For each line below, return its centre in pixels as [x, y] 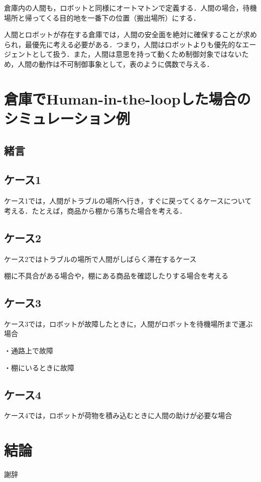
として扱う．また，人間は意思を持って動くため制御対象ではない [137, 54]
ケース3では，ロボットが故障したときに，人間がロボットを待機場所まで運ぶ [128, 323]
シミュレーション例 [67, 118]
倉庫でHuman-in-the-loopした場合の [127, 98]
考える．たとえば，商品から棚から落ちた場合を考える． [95, 210]
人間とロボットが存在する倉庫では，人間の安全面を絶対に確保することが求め [130, 34]
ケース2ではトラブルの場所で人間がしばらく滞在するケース [100, 259]
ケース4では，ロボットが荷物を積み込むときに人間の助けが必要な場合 [118, 415]
